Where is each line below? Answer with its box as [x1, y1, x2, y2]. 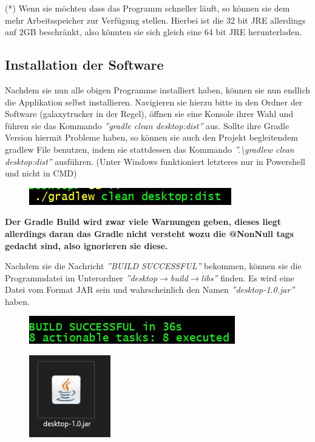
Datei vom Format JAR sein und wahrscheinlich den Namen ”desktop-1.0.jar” [5, 283, 295, 296]
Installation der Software [5, 55, 164, 74]
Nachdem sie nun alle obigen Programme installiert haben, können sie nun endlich [5, 83, 311, 96]
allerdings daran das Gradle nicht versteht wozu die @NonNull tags [5, 227, 294, 239]
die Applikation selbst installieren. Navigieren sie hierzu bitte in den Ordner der [5, 95, 303, 108]
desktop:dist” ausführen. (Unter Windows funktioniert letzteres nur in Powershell [5, 155, 305, 167]
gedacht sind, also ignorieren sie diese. [5, 239, 168, 252]
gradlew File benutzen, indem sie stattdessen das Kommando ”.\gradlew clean [5, 142, 294, 155]
